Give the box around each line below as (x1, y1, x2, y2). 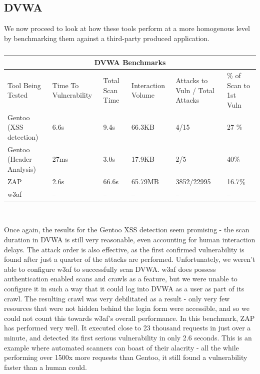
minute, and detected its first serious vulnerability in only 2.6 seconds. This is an (4, 332, 252, 342)
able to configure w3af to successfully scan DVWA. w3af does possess (4, 263, 216, 274)
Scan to (227, 80, 250, 90)
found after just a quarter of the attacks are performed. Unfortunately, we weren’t (4, 254, 255, 264)
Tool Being (7, 80, 41, 90)
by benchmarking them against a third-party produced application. (4, 33, 209, 43)
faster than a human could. (4, 361, 87, 372)
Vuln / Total (175, 85, 214, 95)
